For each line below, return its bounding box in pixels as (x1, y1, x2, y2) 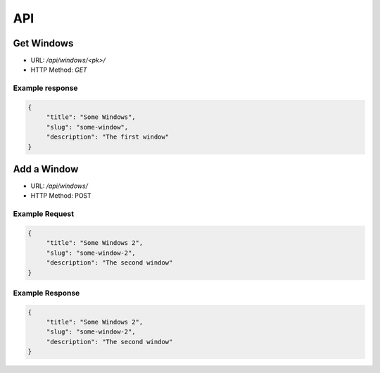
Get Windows (13, 37, 74, 49)
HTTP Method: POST (30, 191, 91, 200)
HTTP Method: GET (30, 65, 87, 74)
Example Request (13, 209, 74, 219)
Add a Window (13, 163, 79, 175)
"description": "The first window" (46, 133, 169, 141)
